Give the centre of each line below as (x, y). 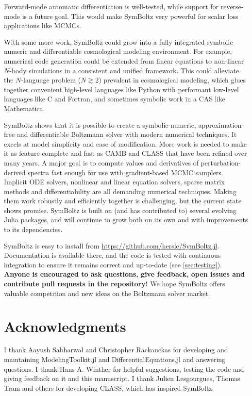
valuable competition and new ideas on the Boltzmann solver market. (107, 293)
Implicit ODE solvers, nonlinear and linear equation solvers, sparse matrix (114, 182)
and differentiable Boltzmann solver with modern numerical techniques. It (127, 134)
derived (15, 172)
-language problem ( (51, 80)
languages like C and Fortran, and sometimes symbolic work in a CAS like (115, 99)
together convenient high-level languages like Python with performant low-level (121, 89)
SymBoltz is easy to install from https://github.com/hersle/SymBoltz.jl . (112, 245)
